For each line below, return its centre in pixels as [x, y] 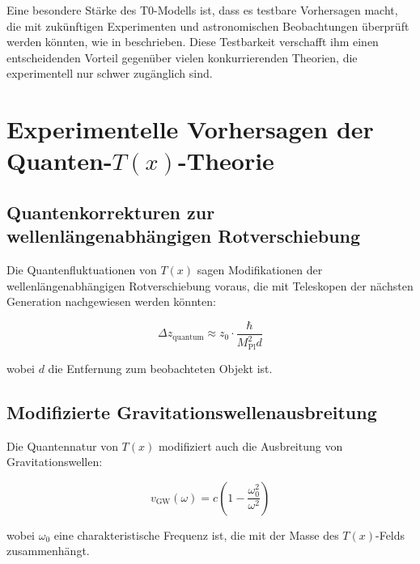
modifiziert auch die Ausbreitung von [250, 445]
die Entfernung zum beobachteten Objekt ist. [160, 368]
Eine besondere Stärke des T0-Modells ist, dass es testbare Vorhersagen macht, [202, 10]
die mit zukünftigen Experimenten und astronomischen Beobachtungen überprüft [208, 25]
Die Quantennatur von [62, 445]
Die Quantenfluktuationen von [82, 270]
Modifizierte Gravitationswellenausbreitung [192, 411]
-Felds [390, 534]
